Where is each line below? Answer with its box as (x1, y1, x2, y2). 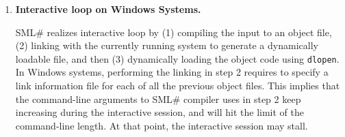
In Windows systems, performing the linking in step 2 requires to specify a (15, 65, 329, 79)
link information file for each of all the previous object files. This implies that (15, 78, 340, 93)
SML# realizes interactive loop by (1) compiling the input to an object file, (15, 25, 332, 39)
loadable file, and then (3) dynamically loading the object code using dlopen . (15, 51, 340, 65)
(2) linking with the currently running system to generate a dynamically (15, 38, 318, 52)
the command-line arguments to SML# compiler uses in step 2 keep (15, 91, 301, 106)
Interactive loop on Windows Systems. (15, 2, 201, 16)
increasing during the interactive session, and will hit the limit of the (15, 105, 305, 119)
